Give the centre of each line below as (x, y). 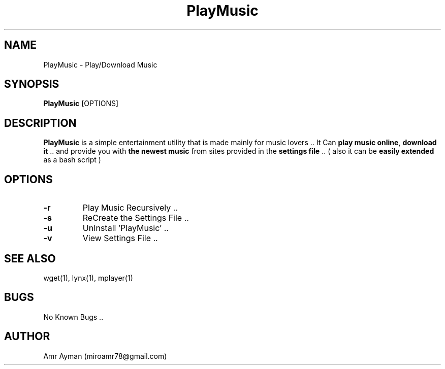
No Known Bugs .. (73, 317)
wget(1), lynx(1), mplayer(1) (88, 278)
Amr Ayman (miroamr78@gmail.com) (105, 356)
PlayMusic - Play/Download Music (100, 64)
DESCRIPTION (40, 123)
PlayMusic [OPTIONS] (81, 104)
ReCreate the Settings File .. (136, 218)
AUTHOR (27, 337)
